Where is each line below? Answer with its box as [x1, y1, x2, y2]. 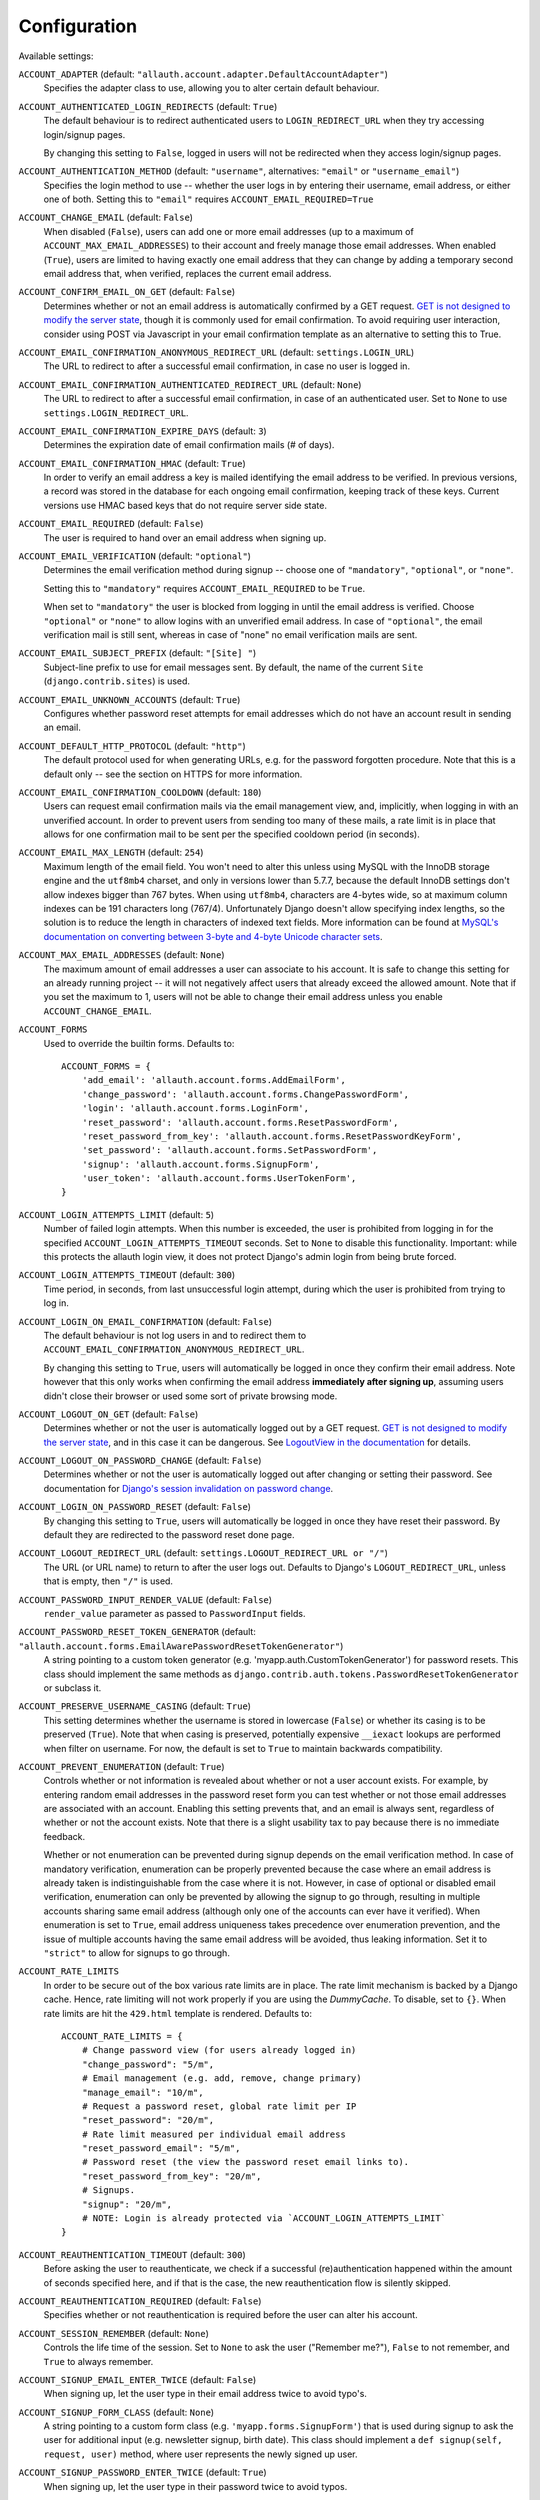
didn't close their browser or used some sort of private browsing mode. [43, 1390, 338, 1402]
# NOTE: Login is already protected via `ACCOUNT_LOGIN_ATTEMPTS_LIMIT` [81, 2213, 447, 2224]
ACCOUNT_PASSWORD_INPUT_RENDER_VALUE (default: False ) [18, 1593, 273, 1605]
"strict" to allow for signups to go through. [43, 1946, 230, 1959]
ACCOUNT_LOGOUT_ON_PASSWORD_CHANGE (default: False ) [18, 1455, 262, 1467]
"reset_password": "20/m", [81, 2115, 215, 2126]
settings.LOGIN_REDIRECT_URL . [43, 406, 189, 419]
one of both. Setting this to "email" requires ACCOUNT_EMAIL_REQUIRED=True [43, 193, 374, 205]
